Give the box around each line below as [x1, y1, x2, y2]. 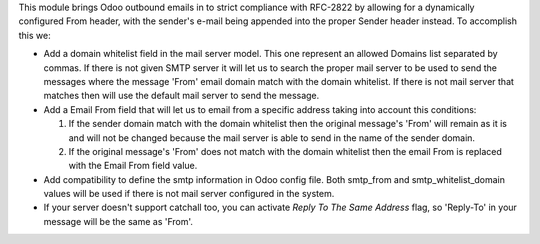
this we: [18, 29, 51, 41]
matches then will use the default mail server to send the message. [43, 90, 320, 102]
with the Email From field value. [68, 160, 198, 172]
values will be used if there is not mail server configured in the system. [43, 188, 335, 200]
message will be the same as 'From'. [43, 215, 194, 227]
